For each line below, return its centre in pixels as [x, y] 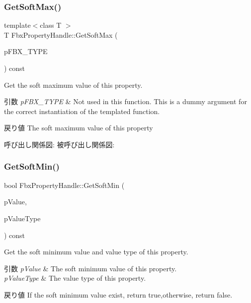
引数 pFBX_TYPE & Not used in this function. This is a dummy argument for [125, 101]
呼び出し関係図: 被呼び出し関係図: [59, 144]
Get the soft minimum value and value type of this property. [96, 252]
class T [51, 25]
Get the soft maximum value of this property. [73, 85]
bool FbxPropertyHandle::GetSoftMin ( [64, 185]
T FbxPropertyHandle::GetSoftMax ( [61, 34]
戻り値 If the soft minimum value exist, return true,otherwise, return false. [118, 294]
